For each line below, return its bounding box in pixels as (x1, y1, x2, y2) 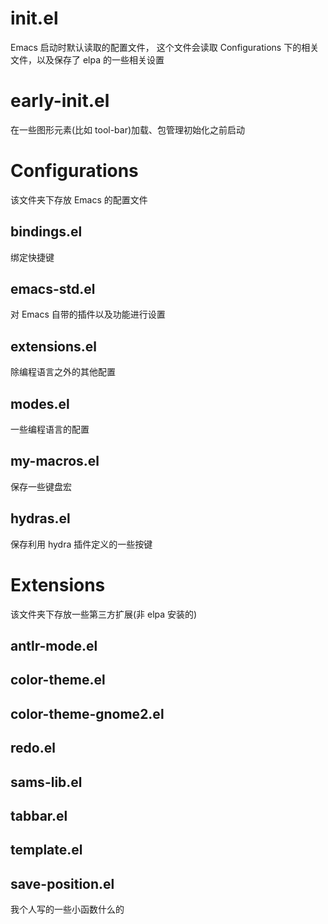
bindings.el (10, 223, 83, 241)
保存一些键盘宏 (10, 480, 72, 492)
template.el (10, 842, 83, 859)
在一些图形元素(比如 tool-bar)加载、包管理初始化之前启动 (10, 123, 246, 136)
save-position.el (10, 875, 115, 892)
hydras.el (10, 510, 71, 527)
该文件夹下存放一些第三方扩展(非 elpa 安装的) (10, 608, 198, 620)
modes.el (10, 395, 70, 412)
